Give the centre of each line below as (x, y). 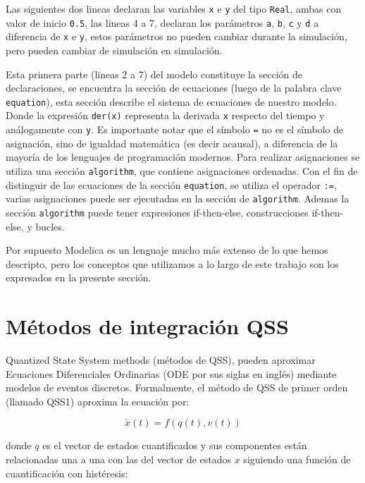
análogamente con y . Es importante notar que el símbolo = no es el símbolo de (175, 129)
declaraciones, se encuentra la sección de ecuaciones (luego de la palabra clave (174, 88)
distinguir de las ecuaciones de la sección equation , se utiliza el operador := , (171, 184)
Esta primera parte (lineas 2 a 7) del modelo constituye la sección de (154, 74)
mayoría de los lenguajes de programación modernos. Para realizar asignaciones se (183, 157)
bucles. (50, 226)
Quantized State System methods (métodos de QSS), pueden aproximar (161, 360)
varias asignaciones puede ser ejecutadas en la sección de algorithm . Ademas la (178, 198)
